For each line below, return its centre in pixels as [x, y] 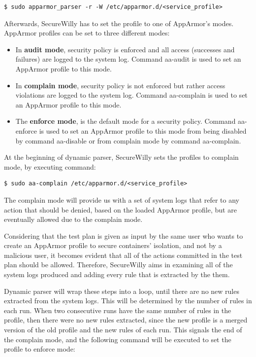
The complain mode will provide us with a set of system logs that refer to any [122, 199]
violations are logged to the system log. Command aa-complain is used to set [131, 95]
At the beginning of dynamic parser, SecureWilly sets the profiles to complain [121, 157]
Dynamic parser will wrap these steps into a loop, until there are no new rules [122, 291]
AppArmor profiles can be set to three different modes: [87, 33]
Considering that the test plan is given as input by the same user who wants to [124, 235]
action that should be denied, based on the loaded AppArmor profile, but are [120, 209]
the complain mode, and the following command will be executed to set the [118, 339]
